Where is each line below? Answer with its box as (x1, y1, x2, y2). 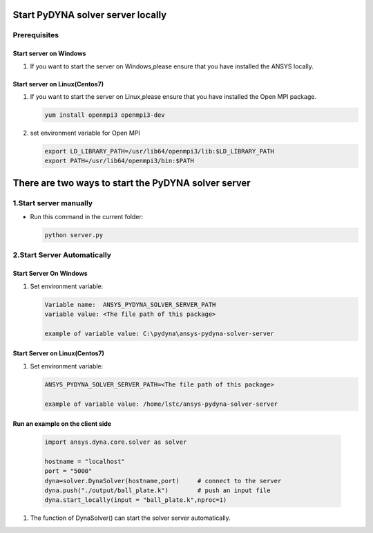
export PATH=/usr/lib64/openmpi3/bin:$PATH (44, 157, 195, 165)
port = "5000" (44, 467, 93, 475)
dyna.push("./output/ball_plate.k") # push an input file (44, 487, 271, 494)
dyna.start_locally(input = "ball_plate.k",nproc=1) (44, 496, 227, 504)
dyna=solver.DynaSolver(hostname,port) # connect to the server (44, 477, 282, 485)
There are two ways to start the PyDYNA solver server (12, 177, 251, 189)
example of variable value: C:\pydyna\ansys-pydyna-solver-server (44, 329, 274, 337)
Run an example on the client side (12, 420, 112, 428)
